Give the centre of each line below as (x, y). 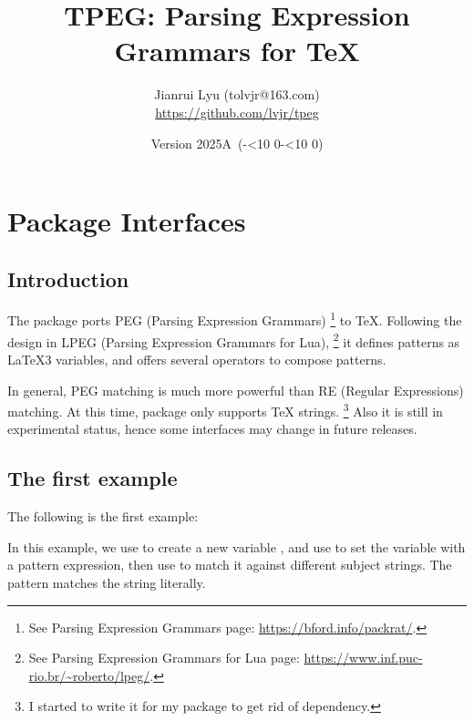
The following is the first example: (103, 516)
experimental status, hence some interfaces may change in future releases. (212, 429)
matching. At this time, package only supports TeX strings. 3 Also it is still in (225, 410)
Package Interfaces (127, 221)
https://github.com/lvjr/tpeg (237, 112)
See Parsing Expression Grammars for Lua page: (164, 658)
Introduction (68, 278)
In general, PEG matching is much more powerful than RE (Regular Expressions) (236, 390)
